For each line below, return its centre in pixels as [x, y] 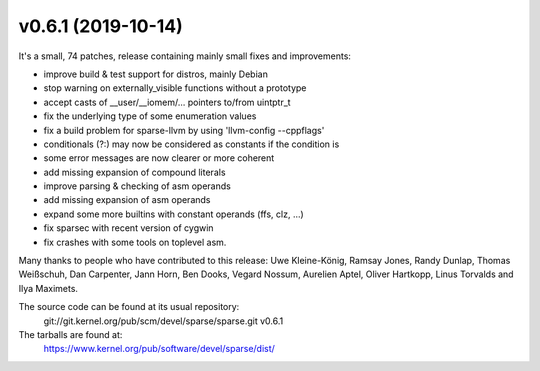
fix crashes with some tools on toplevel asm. [135, 242]
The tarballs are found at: [70, 334]
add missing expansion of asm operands [127, 200]
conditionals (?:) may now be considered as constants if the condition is [191, 144]
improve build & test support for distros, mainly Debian [156, 74]
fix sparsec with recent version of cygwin [128, 228]
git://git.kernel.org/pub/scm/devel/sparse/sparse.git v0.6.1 [163, 321]
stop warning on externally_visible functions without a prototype [175, 88]
